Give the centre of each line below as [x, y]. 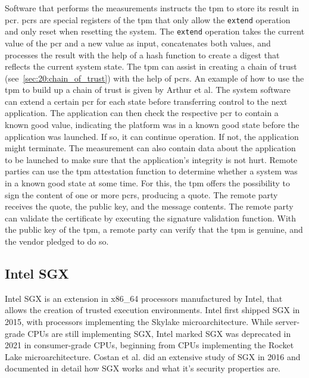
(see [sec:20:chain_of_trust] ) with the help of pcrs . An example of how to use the [154, 78]
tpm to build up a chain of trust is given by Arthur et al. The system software [148, 90]
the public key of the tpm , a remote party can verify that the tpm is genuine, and [154, 229]
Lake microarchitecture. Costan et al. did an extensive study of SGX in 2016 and [153, 356]
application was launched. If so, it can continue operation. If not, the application [152, 136]
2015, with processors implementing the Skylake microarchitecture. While [139, 321]
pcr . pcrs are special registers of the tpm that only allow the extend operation [148, 19]
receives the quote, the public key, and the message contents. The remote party [149, 206]
